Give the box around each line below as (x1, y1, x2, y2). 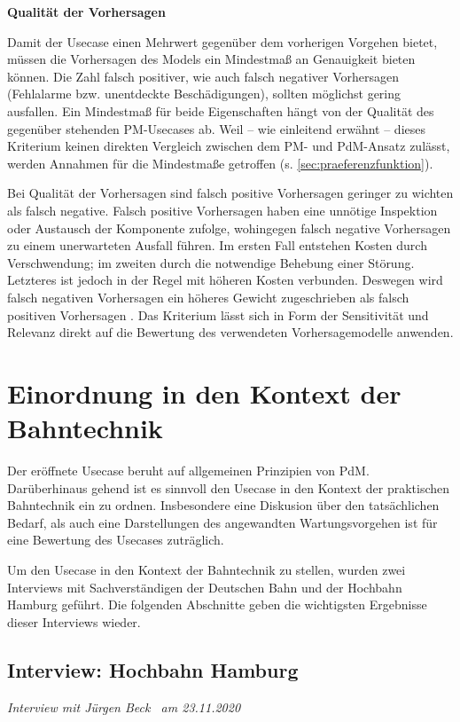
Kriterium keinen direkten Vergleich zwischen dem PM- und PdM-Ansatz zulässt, (7, 137, 450, 155)
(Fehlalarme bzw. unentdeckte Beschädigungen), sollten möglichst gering (7, 84, 402, 103)
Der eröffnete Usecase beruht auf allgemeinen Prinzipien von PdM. (7, 461, 370, 479)
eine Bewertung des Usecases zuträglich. (7, 530, 224, 549)
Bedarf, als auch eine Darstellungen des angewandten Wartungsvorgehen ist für (7, 513, 438, 531)
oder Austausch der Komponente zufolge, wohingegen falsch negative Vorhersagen (7, 218, 451, 237)
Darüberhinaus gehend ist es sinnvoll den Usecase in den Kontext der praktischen (7, 478, 450, 497)
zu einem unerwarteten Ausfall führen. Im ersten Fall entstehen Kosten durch (7, 236, 427, 255)
